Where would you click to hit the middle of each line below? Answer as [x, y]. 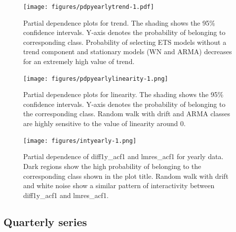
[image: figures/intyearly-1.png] [80, 141]
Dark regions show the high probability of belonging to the [112, 166]
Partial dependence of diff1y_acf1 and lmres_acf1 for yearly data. [123, 156]
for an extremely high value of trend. [79, 61]
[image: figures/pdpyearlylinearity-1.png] [96, 79]
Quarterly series [45, 221]
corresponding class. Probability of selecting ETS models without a [125, 42]
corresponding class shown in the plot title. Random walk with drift [126, 176]
